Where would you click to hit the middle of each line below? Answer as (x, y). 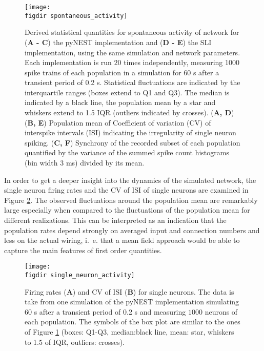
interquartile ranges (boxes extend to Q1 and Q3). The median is (127, 92)
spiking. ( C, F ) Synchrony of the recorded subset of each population (133, 142)
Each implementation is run (68, 62)
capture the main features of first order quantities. (83, 250)
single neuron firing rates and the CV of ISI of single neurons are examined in (126, 190)
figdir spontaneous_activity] (76, 16)
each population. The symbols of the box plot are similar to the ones (133, 322)
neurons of (221, 311)
